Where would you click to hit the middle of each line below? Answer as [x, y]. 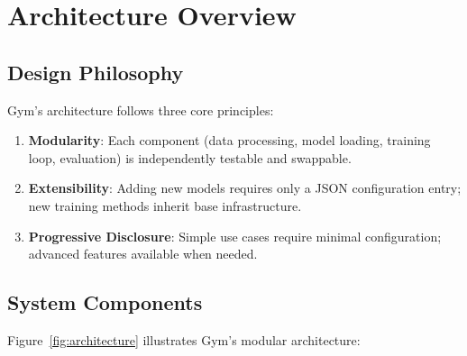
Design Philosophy [96, 72]
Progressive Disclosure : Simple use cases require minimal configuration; [235, 236]
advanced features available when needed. [143, 254]
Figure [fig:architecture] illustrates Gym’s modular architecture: [184, 339]
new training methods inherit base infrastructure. [165, 205]
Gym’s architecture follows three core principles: [141, 110]
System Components [105, 302]
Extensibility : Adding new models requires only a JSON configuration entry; [245, 188]
